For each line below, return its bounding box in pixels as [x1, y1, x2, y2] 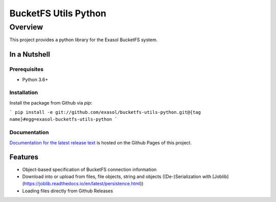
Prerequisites [9, 66, 43, 73]
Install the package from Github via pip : [9, 99, 93, 106]
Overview [9, 22, 43, 32]
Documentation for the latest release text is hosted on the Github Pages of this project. [9, 139, 192, 145]
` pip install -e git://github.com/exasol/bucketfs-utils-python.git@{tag [9, 110, 201, 115]
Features [9, 153, 38, 162]
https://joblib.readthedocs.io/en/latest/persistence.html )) [24, 181, 144, 187]
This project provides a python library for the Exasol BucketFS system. [9, 37, 158, 43]
